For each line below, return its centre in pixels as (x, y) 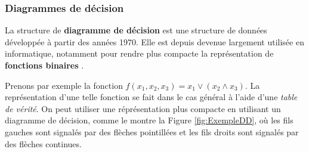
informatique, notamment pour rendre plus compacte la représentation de (139, 53)
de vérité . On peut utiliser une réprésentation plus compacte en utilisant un (143, 108)
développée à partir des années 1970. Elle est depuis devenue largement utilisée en (154, 41)
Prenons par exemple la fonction (64, 85)
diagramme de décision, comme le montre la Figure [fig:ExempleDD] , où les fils (149, 120)
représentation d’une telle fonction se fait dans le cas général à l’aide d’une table (151, 97)
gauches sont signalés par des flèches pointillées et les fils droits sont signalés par (152, 131)
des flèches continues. (43, 143)
